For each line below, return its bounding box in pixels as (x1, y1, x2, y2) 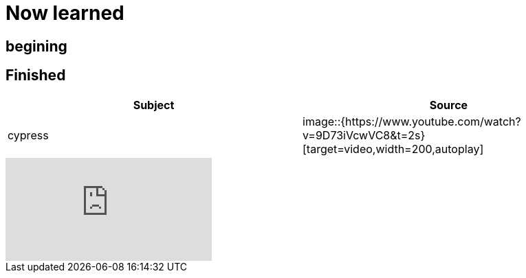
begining (6, 37, 67, 55)
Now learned (6, 1, 124, 25)
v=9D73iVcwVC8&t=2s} (303, 128, 426, 142)
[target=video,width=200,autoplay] (303, 141, 484, 156)
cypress (8, 128, 49, 142)
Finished (6, 67, 66, 84)
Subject (133, 97, 175, 112)
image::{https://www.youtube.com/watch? (303, 114, 521, 128)
